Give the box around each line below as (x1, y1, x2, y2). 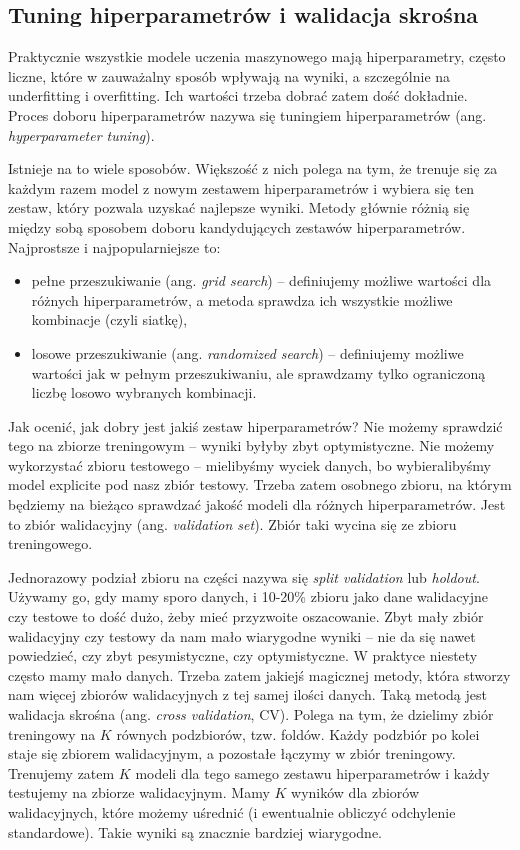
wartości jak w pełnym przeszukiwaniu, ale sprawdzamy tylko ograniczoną (31, 362, 486, 383)
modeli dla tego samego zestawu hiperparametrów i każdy (135, 762, 490, 783)
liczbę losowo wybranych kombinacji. (31, 382, 257, 403)
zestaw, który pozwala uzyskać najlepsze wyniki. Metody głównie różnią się (8, 197, 470, 218)
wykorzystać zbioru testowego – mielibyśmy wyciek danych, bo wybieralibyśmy (8, 454, 491, 475)
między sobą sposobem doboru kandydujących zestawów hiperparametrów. (8, 216, 466, 237)
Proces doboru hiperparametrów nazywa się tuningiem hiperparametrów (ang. (8, 104, 487, 125)
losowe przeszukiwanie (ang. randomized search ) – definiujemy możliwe (31, 342, 464, 363)
